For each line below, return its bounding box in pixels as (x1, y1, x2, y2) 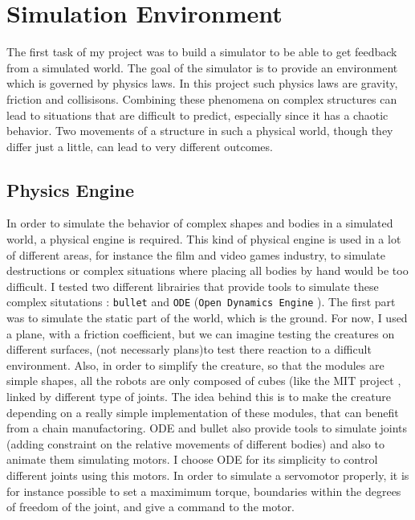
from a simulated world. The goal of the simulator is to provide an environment (6, 59, 398, 76)
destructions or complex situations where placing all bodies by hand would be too (6, 262, 409, 279)
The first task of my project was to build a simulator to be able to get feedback (6, 43, 397, 60)
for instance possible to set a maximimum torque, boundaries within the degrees (6, 482, 401, 499)
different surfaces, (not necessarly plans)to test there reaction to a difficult (6, 341, 372, 358)
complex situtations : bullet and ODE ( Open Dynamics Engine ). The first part (6, 293, 396, 310)
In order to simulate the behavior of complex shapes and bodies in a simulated (6, 215, 393, 231)
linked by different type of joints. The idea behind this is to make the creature (6, 388, 392, 405)
